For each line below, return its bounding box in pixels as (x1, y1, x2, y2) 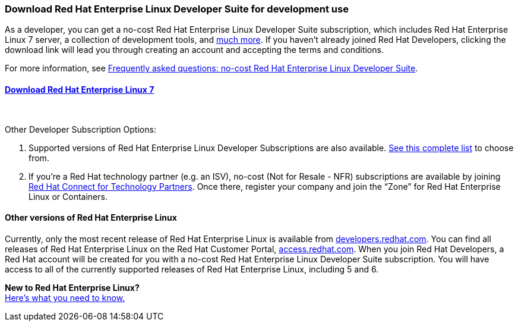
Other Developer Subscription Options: (5, 124, 156, 134)
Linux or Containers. (29, 191, 108, 202)
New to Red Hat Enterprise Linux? (5, 282, 140, 293)
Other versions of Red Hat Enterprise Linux (5, 212, 177, 223)
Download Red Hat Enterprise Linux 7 (5, 84, 154, 95)
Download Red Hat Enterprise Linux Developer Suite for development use (5, 3, 349, 15)
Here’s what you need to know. (5, 292, 125, 303)
